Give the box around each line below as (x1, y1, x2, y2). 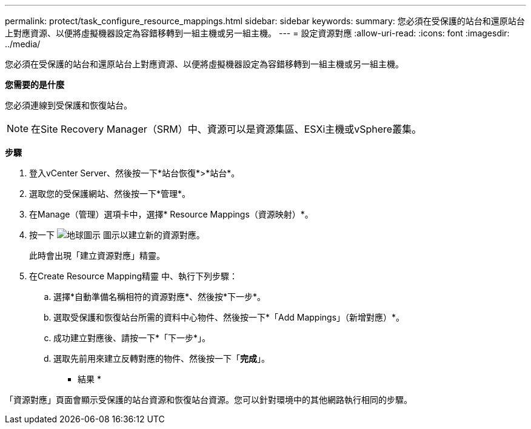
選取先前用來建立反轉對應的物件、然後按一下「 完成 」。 (53, 353, 270, 364)
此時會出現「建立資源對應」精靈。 (29, 250, 165, 261)
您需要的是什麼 (5, 79, 64, 90)
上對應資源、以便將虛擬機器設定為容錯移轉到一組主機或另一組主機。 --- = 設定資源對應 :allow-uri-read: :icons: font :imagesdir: (5, 28, 510, 38)
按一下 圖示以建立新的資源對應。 (29, 230, 205, 240)
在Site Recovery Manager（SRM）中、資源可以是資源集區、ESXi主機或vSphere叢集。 (31, 123, 422, 135)
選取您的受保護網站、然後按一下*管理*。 (29, 188, 191, 199)
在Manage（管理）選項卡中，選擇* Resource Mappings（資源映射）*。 (29, 209, 313, 219)
